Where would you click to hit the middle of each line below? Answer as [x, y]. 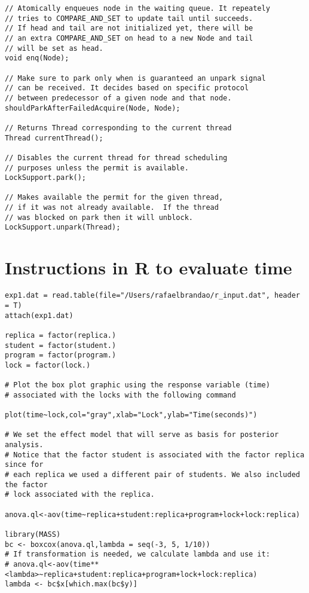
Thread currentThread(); [54, 138]
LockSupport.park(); [46, 178]
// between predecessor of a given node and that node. [118, 98]
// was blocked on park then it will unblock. [99, 217]
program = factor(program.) [61, 355]
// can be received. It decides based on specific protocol [127, 88]
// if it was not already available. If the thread [112, 208]
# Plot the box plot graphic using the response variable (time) [137, 385]
